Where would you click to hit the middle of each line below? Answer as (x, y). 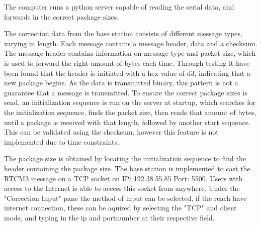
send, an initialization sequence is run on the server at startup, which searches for (130, 102)
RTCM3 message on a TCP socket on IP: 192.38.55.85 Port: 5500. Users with (123, 178)
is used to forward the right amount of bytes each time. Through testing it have (127, 63)
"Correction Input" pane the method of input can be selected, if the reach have (125, 198)
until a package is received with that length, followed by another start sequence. (127, 122)
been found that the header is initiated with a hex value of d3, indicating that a (127, 73)
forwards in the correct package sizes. (62, 16)
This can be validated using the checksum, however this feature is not (111, 132)
